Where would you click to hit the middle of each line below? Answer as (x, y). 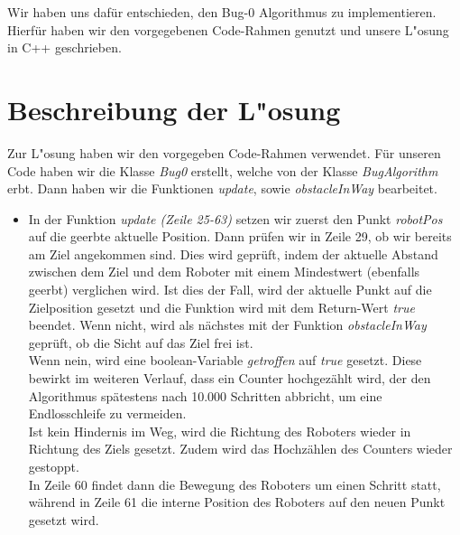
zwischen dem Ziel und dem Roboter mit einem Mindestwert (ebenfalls (224, 272)
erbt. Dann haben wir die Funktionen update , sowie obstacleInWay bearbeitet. (222, 188)
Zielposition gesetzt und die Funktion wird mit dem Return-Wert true (221, 307)
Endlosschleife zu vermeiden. (107, 413)
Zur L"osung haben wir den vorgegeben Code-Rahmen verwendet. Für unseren (224, 152)
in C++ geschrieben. (64, 47)
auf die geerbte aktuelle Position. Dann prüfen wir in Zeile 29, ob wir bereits (240, 236)
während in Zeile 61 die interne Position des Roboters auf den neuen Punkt (237, 502)
